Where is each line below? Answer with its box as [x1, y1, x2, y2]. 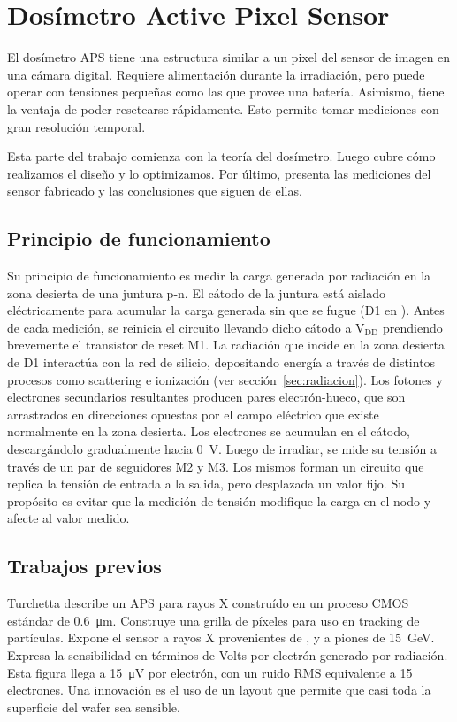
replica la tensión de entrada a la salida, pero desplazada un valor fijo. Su [7, 474, 405, 493]
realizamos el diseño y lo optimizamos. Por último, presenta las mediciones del [7, 164, 431, 182]
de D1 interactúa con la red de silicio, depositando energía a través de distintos [7, 353, 436, 372]
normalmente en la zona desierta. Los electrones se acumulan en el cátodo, [7, 422, 410, 441]
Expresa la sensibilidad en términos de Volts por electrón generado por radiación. [7, 645, 448, 664]
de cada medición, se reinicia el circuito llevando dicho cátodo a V [7, 318, 365, 336]
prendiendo [383, 318, 443, 336]
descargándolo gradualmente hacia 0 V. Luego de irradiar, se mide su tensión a [7, 440, 438, 458]
